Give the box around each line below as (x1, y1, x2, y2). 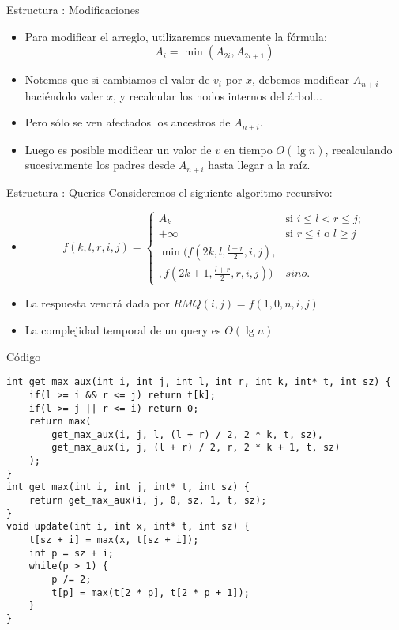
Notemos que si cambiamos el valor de (24, 71, 210, 88)
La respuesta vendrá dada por (24, 295, 170, 311)
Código (6, 348, 41, 364)
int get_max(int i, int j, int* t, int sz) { (6, 481, 250, 493)
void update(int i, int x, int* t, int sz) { (6, 521, 250, 533)
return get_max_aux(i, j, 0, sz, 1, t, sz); (28, 495, 267, 507)
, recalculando (325, 141, 393, 157)
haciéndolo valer (24, 87, 104, 104)
